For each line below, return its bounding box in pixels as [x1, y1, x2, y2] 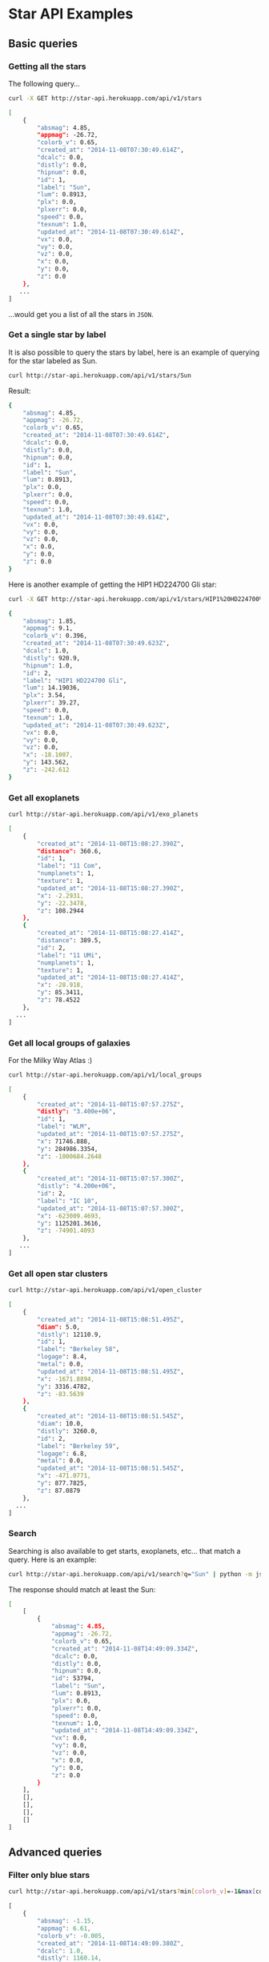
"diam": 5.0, [37, 1322, 81, 1331]
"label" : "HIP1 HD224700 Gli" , [22, 676, 127, 684]
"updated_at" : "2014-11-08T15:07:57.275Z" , [37, 1130, 184, 1138]
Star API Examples [8, 5, 134, 23]
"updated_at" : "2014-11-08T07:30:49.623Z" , [22, 721, 171, 729]
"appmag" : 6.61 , [37, 1924, 91, 1932]
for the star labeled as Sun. [8, 355, 98, 365]
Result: [8, 386, 31, 395]
